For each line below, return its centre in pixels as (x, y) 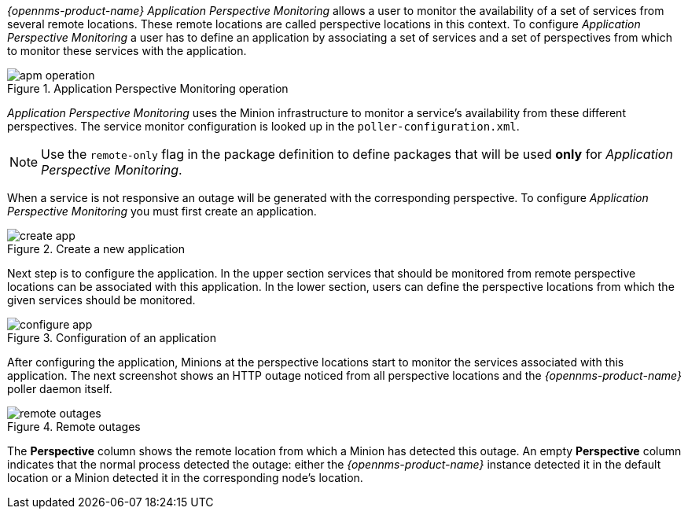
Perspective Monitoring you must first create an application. (162, 211)
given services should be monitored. (101, 300)
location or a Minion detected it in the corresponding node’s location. (185, 478)
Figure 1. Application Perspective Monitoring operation (148, 88)
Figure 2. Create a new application (96, 249)
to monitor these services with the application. (127, 51)
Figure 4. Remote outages (74, 427)
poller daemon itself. (60, 389)
